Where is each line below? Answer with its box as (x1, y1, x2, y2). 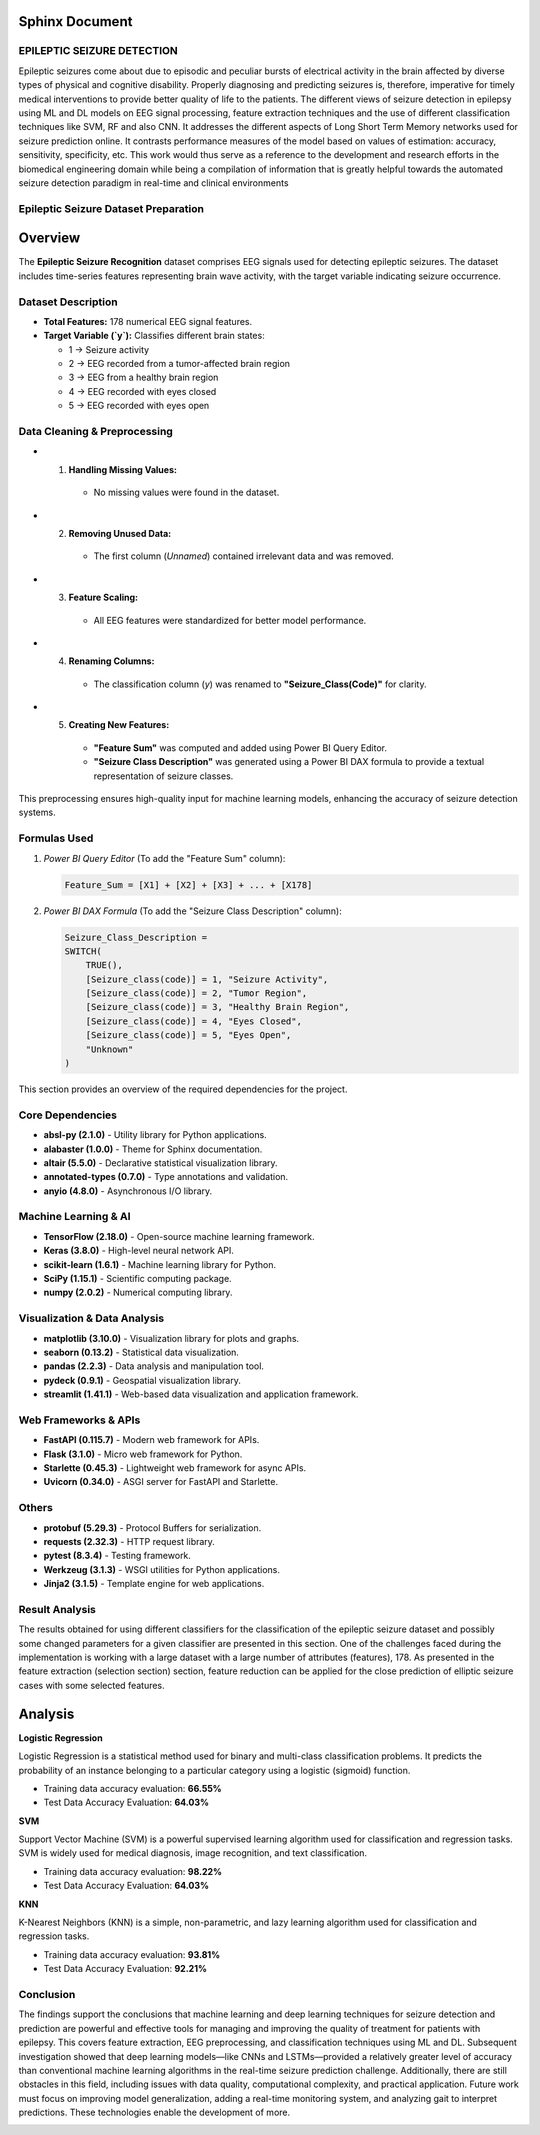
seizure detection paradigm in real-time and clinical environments (18, 176, 289, 189)
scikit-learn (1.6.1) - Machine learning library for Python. (43, 1258, 277, 1270)
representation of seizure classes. (93, 770, 234, 782)
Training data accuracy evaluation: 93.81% (43, 1948, 221, 1960)
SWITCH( (64, 945, 102, 957)
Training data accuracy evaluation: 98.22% (43, 1865, 223, 1877)
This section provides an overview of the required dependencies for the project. (18, 1083, 348, 1095)
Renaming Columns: (68, 655, 155, 667)
